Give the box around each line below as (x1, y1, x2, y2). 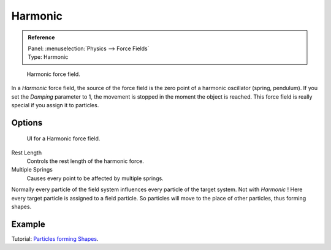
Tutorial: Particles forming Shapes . (11, 235, 99, 242)
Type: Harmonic (28, 53, 69, 61)
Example (11, 219, 45, 229)
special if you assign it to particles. (11, 101, 99, 108)
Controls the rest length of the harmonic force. (26, 157, 144, 165)
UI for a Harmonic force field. (26, 135, 101, 142)
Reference (28, 34, 55, 41)
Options (11, 117, 43, 128)
